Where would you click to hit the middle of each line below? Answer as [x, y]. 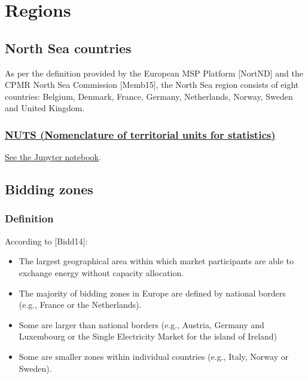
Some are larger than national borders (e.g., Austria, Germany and [141, 324]
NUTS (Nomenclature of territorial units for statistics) [140, 134]
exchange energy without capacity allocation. [101, 272]
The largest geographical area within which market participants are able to [156, 261]
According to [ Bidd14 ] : [46, 241]
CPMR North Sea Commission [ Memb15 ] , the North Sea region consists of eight [152, 85]
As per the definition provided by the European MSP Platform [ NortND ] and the [154, 73]
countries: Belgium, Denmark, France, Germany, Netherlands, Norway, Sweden [149, 96]
